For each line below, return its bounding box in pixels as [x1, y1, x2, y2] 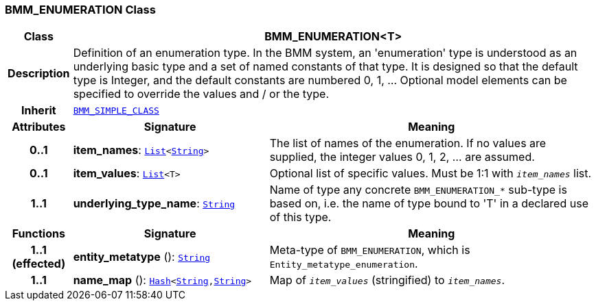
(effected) [12, 257, 66, 271]
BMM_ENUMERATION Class [5, 3, 156, 16]
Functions [12, 227, 65, 241]
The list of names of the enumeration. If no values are [269, 136, 547, 151]
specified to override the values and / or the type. [73, 87, 330, 101]
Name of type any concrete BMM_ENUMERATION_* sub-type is [269, 183, 567, 197]
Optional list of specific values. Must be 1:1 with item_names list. [269, 166, 592, 181]
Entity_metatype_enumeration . [269, 257, 418, 271]
